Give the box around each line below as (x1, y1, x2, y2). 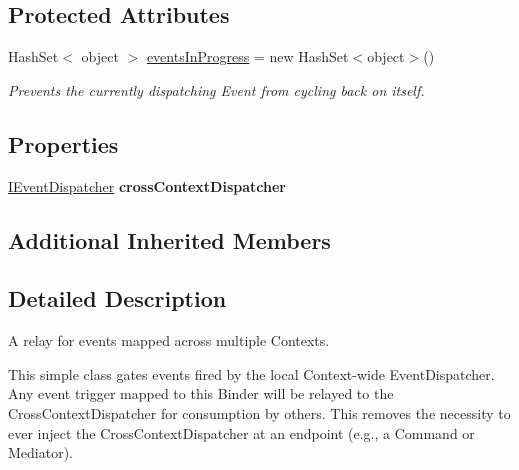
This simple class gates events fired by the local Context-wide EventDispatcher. (8, 363, 495, 384)
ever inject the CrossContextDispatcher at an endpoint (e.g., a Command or (8, 422, 475, 443)
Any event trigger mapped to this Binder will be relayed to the (8, 383, 394, 404)
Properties (8, 128, 119, 159)
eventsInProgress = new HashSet (146, 46, 349, 67)
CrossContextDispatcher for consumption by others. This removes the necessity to (8, 402, 511, 423)
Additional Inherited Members (8, 224, 331, 255)
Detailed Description (8, 283, 227, 314)
